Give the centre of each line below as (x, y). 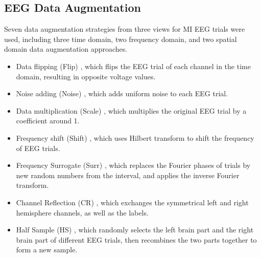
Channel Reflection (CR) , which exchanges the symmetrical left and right (132, 202)
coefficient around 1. (48, 121)
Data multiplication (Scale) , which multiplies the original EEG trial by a (131, 110)
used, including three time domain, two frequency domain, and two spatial (121, 39)
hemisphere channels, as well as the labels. (82, 212)
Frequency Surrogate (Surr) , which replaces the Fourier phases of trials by (133, 165)
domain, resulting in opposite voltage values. (86, 76)
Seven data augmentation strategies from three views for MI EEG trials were (125, 29)
